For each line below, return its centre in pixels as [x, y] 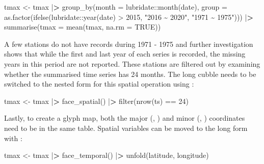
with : [13, 138]
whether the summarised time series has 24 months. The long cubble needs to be [130, 74]
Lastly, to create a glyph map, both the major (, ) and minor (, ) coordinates [125, 118]
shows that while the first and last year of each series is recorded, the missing [125, 54]
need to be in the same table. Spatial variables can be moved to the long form [126, 128]
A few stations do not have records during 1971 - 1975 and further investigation [129, 44]
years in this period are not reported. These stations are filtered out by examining [132, 63]
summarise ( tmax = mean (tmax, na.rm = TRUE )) [83, 27]
